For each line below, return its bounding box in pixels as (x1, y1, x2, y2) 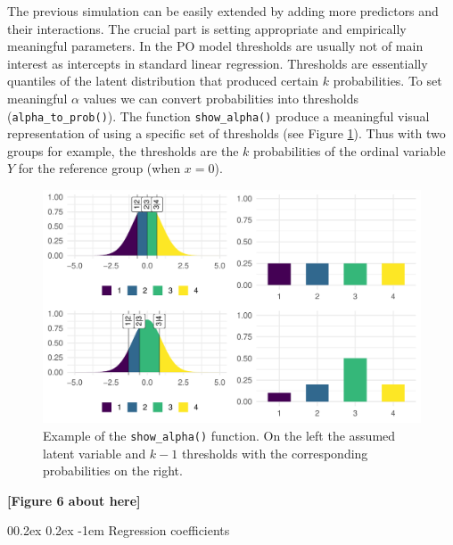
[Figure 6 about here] (7, 491, 141, 509)
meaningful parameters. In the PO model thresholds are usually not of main (7, 37, 424, 55)
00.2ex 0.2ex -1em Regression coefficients (7, 521, 230, 540)
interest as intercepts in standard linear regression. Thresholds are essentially (7, 54, 428, 72)
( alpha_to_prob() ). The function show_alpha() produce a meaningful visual (7, 106, 430, 125)
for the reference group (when (18, 159, 181, 178)
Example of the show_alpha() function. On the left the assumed (43, 425, 396, 444)
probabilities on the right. (43, 461, 183, 480)
